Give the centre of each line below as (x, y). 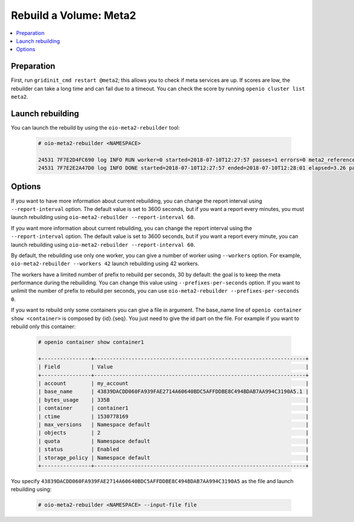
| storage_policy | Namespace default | (173, 457)
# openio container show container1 (91, 342)
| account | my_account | (173, 383)
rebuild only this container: (43, 326)
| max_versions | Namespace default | (173, 424)
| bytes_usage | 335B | (173, 400)
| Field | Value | (173, 367)
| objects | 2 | (173, 433)
